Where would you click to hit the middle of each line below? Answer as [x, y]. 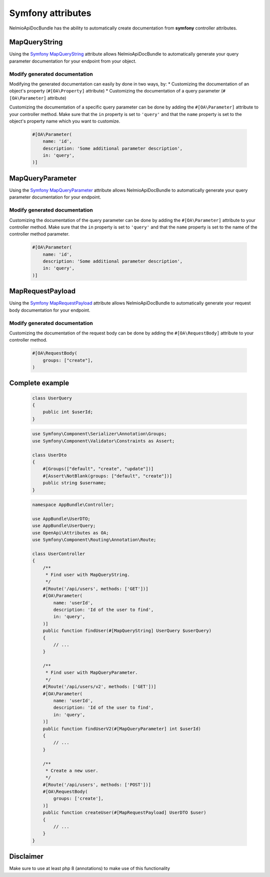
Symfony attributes [50, 13]
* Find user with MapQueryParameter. [91, 673]
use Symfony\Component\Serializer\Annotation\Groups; [99, 434]
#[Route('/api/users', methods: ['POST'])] [97, 784]
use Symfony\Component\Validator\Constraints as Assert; [103, 441]
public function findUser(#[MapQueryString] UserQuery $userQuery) [127, 631]
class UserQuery [52, 398]
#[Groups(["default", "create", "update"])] [98, 469]
